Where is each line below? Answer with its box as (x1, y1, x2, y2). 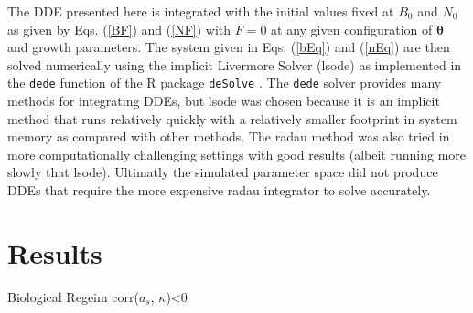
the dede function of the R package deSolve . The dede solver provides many (7, 73, 442, 92)
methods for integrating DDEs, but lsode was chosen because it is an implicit (7, 91, 440, 110)
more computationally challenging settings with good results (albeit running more (7, 144, 467, 163)
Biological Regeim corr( (7, 287, 139, 306)
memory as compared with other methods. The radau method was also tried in (7, 127, 450, 146)
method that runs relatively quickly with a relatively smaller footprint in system (7, 109, 457, 128)
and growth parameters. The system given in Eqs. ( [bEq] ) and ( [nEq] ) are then (7, 37, 450, 57)
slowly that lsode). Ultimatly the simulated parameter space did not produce (7, 162, 438, 182)
